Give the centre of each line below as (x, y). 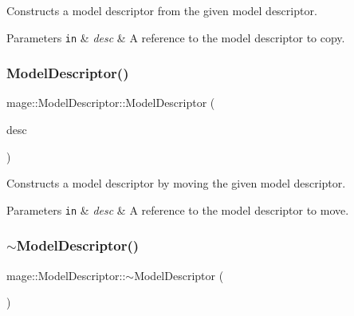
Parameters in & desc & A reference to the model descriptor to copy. (176, 37)
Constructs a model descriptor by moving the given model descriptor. (176, 183)
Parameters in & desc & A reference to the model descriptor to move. (178, 209)
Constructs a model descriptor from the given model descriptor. (162, 10)
